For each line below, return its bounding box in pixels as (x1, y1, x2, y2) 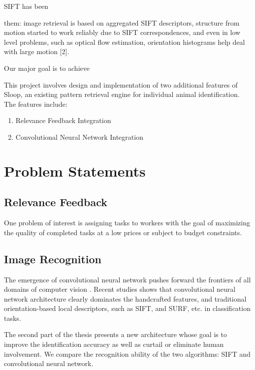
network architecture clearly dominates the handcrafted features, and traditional (4, 293, 247, 304)
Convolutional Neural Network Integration (15, 131, 143, 142)
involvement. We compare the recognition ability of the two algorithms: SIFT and (4, 348, 251, 359)
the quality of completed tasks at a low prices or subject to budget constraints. (4, 227, 242, 237)
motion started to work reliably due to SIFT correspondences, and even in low (4, 27, 241, 37)
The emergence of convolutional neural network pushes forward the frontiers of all (4, 274, 251, 284)
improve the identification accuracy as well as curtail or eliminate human (4, 339, 224, 349)
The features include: (4, 98, 67, 109)
